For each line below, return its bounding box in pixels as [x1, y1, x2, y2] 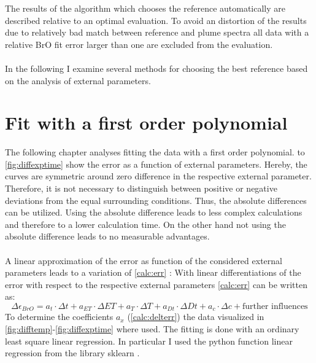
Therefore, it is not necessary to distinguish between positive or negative [5, 182, 277, 195]
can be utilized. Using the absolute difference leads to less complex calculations [5, 206, 303, 219]
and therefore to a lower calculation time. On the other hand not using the [5, 217, 286, 230]
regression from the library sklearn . [5, 346, 140, 359]
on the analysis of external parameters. [5, 74, 151, 87]
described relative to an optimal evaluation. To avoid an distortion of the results [5, 14, 307, 26]
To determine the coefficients [5, 310, 114, 323]
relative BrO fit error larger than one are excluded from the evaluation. [5, 37, 273, 50]
